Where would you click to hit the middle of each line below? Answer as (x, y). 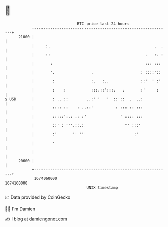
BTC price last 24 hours (103, 24)
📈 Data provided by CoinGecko (38, 197)
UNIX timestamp (102, 187)
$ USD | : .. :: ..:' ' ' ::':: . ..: (74, 99)
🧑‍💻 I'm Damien (20, 209)
